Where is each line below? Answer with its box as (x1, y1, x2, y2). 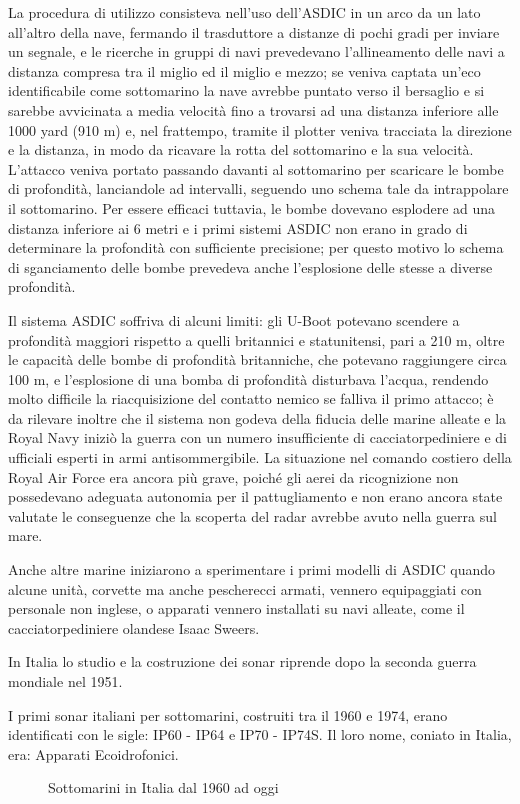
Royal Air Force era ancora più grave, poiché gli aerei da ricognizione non (8, 466, 459, 487)
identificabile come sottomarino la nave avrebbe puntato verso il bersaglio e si (8, 80, 485, 101)
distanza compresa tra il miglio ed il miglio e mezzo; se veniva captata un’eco (8, 60, 481, 81)
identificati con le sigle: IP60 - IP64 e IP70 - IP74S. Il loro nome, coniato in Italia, (8, 724, 512, 745)
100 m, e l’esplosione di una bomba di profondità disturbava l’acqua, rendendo (8, 368, 489, 389)
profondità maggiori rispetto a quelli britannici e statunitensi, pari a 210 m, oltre (8, 329, 505, 350)
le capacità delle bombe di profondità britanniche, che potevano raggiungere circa (8, 349, 507, 370)
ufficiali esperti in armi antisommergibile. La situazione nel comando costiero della (8, 447, 512, 468)
